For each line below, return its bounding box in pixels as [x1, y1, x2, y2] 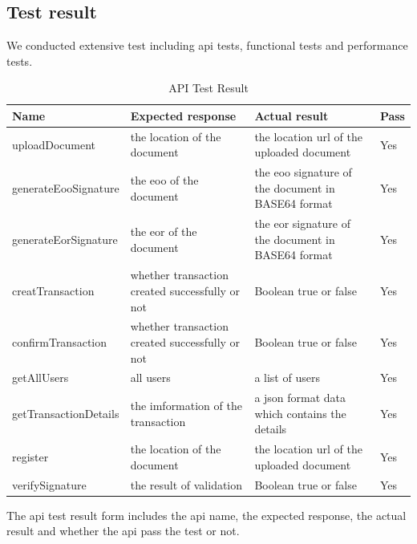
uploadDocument [12, 136, 96, 152]
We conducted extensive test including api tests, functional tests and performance [6, 37, 408, 54]
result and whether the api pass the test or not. [6, 522, 240, 539]
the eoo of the [130, 172, 199, 189]
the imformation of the [130, 397, 242, 414]
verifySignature [12, 476, 87, 493]
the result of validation [130, 476, 243, 493]
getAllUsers [12, 369, 69, 386]
